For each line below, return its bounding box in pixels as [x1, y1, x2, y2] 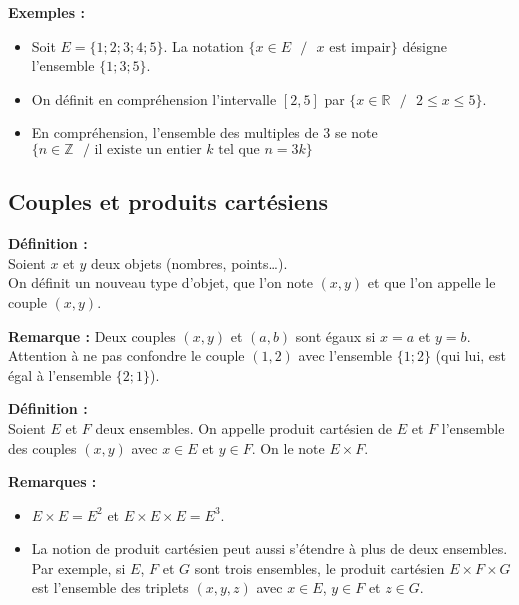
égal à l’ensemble [8, 364, 112, 385]
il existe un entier [94, 142, 202, 157]
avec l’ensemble [298, 345, 392, 366]
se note [334, 122, 378, 143]
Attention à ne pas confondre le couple [8, 345, 245, 366]
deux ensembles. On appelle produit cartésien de [95, 417, 393, 438]
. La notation [163, 35, 244, 56]
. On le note [251, 437, 325, 458]
